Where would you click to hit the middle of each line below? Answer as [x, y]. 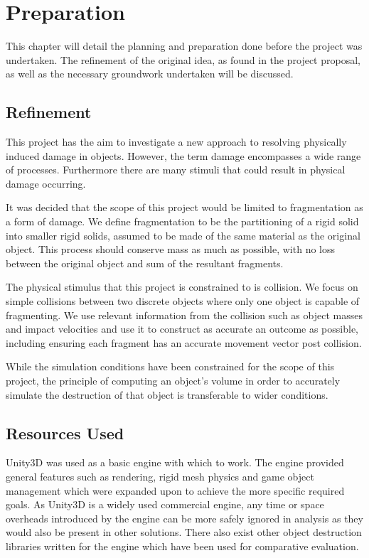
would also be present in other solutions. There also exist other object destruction [184, 532]
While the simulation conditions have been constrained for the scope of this [170, 366]
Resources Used [65, 433]
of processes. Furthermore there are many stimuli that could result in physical [176, 170]
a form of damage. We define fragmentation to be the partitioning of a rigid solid [182, 221]
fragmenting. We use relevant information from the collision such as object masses [184, 315]
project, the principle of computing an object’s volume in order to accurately [173, 381]
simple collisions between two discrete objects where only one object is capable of [183, 301]
